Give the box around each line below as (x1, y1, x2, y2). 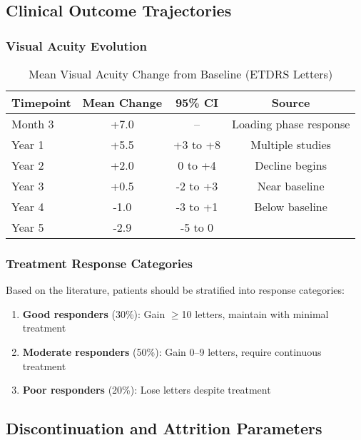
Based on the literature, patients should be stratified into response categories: (6, 282, 345, 297)
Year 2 (11, 157, 44, 173)
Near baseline (257, 178, 325, 194)
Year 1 (11, 136, 44, 153)
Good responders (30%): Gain (22, 306, 166, 321)
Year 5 (11, 219, 44, 235)
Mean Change (82, 94, 163, 111)
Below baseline (254, 198, 327, 215)
